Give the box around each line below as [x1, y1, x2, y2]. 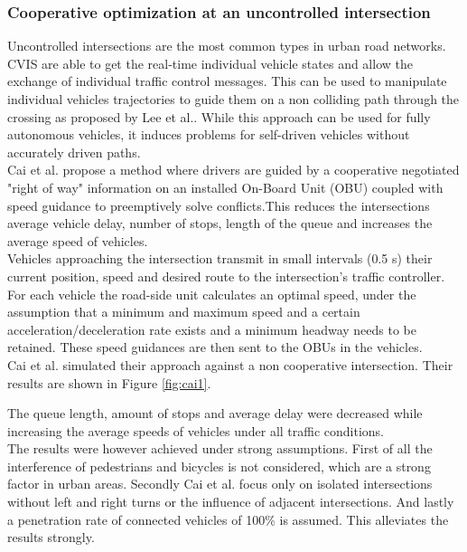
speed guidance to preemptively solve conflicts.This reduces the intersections [7, 195, 430, 214]
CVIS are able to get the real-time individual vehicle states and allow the [7, 53, 413, 72]
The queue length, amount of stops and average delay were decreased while [7, 404, 423, 423]
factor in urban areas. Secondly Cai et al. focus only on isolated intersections [7, 474, 433, 493]
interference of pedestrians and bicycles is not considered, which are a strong [7, 456, 431, 475]
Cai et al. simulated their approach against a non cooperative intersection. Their [7, 355, 453, 374]
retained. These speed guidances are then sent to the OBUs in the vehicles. [7, 338, 423, 357]
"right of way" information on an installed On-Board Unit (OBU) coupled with [7, 177, 444, 196]
